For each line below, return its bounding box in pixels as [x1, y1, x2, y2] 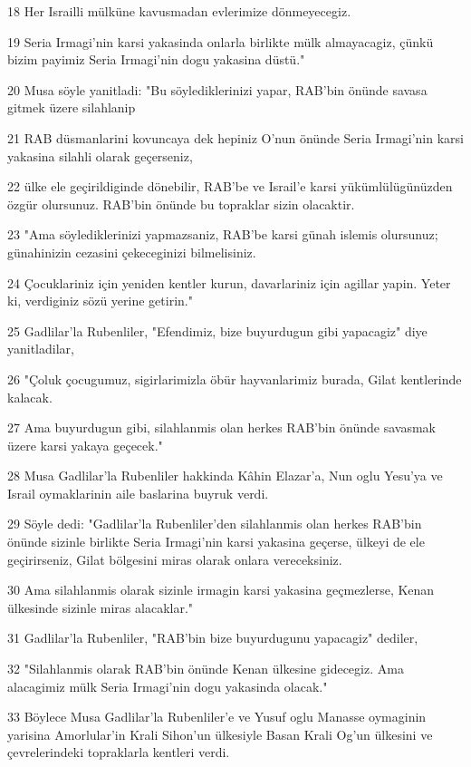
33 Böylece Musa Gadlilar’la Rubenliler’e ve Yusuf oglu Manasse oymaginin [7, 707, 427, 726]
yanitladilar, [7, 339, 74, 358]
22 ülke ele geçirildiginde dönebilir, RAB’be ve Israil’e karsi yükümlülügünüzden [7, 177, 453, 196]
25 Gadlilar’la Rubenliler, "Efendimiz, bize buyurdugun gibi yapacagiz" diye [7, 321, 428, 340]
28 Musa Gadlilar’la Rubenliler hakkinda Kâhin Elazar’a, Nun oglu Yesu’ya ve [7, 466, 443, 485]
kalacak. [7, 387, 53, 406]
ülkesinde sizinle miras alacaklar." [7, 597, 194, 617]
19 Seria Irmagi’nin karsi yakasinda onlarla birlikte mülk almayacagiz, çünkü [7, 32, 434, 51]
